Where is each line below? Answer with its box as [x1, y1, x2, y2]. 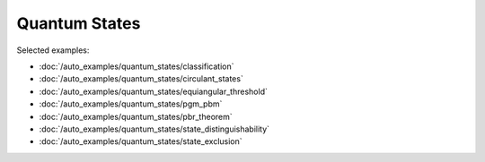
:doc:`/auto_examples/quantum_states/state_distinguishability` [39, 124, 269, 134]
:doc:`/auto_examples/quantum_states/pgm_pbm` [39, 98, 223, 109]
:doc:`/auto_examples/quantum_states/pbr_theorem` [39, 111, 233, 122]
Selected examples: [16, 45, 90, 55]
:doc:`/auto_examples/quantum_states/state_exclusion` [39, 136, 242, 147]
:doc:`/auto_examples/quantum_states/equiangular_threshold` [39, 86, 269, 97]
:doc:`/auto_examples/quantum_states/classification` [39, 61, 234, 72]
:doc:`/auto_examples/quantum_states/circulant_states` [39, 73, 244, 84]
